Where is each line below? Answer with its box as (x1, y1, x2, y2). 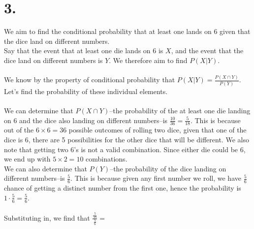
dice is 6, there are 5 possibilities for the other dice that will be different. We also (4, 134, 249, 144)
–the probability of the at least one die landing (109, 105, 251, 115)
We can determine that (4, 105, 73, 115)
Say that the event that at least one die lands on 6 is (4, 45, 163, 56)
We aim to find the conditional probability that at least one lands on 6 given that (4, 26, 251, 36)
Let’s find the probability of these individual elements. (4, 86, 168, 96)
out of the (4, 125, 34, 135)
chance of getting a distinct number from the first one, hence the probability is (4, 183, 241, 193)
